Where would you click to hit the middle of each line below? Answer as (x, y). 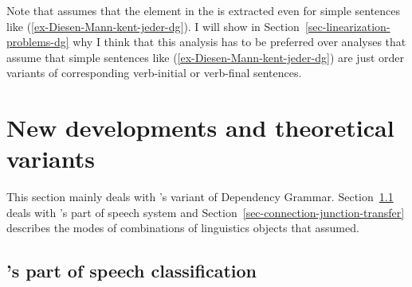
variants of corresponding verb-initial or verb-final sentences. (154, 73)
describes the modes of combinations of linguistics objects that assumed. (183, 228)
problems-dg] (38, 42)
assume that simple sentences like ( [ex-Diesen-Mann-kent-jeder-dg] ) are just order (206, 57)
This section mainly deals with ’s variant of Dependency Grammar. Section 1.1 (200, 197)
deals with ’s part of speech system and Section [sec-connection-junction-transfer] (206, 212)
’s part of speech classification (131, 271)
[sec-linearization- (347, 26)
